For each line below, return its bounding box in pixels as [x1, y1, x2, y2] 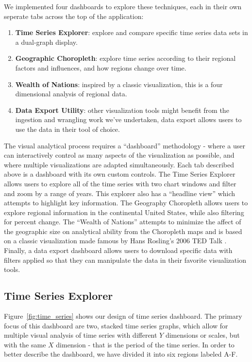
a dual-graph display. [15, 36, 78, 47]
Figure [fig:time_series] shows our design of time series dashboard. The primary [4, 311, 242, 321]
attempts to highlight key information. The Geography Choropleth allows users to [4, 198, 248, 208]
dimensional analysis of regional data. [15, 89, 127, 99]
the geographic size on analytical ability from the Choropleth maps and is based [4, 226, 242, 236]
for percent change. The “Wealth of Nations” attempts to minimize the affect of [4, 217, 241, 227]
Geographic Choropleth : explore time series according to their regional [15, 53, 236, 63]
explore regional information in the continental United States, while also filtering [4, 207, 244, 217]
